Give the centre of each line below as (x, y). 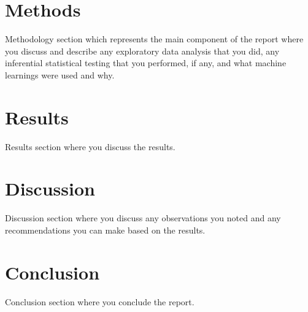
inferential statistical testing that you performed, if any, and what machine (146, 63)
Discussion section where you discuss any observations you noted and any (143, 218)
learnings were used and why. (60, 74)
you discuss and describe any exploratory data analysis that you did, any (142, 51)
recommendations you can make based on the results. (105, 230)
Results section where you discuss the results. (90, 146)
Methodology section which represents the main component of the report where (154, 39)
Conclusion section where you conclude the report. (100, 301)
